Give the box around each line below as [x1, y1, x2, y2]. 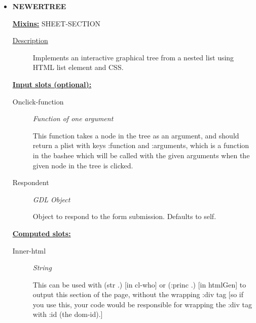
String [32, 262, 52, 273]
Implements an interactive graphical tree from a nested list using [32, 52, 234, 62]
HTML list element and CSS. [32, 62, 124, 73]
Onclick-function [12, 96, 64, 106]
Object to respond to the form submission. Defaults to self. [32, 211, 216, 222]
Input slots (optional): [12, 79, 92, 89]
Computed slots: [12, 228, 71, 238]
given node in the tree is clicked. [32, 160, 133, 170]
